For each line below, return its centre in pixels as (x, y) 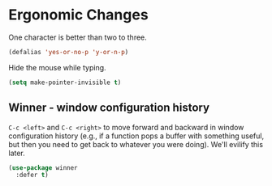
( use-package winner (43, 167)
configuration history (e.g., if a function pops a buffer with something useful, (136, 136)
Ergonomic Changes (78, 15)
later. (17, 153)
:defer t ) (32, 175)
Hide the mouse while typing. (58, 67)
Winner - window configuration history (109, 108)
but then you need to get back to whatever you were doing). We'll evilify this (136, 144)
